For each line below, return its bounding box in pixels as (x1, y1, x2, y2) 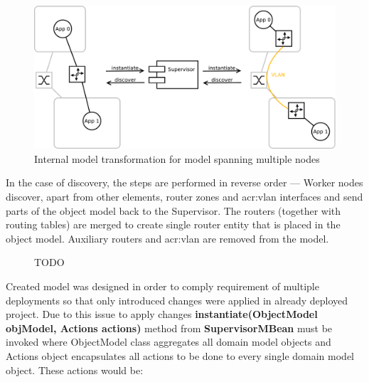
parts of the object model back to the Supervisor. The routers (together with (6, 203, 341, 218)
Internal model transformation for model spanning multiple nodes (34, 151, 320, 166)
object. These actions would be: (6, 362, 144, 377)
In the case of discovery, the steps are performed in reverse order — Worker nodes (6, 175, 363, 190)
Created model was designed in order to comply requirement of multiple (6, 278, 319, 293)
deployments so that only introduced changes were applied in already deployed (6, 292, 348, 307)
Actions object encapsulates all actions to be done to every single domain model (6, 348, 354, 363)
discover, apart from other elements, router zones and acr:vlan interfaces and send (6, 189, 363, 204)
